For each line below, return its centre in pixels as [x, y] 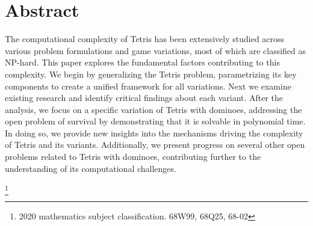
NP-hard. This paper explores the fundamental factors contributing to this [142, 62]
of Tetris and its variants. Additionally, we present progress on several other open [155, 145]
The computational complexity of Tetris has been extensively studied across [145, 39]
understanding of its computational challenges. [91, 168]
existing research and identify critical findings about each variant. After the [144, 98]
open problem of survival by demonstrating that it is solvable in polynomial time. [155, 121]
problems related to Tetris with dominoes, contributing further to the [133, 157]
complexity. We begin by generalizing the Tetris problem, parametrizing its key [151, 74]
